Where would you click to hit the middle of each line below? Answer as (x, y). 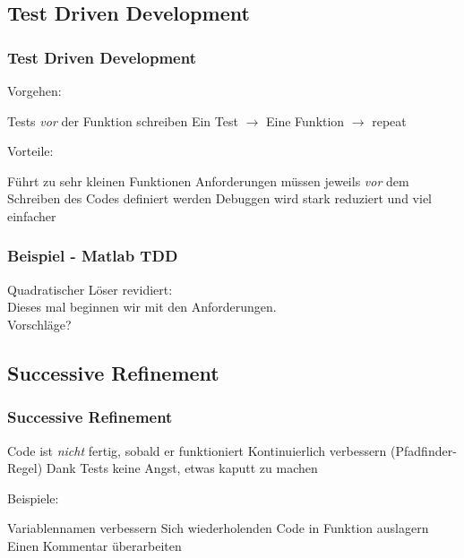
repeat (389, 120)
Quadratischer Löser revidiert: (90, 289)
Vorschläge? (39, 324)
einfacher (32, 215)
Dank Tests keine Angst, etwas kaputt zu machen (182, 468)
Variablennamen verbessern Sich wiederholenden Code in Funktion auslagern (218, 528)
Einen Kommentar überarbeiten (95, 545)
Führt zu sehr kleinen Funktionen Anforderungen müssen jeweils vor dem (208, 180)
